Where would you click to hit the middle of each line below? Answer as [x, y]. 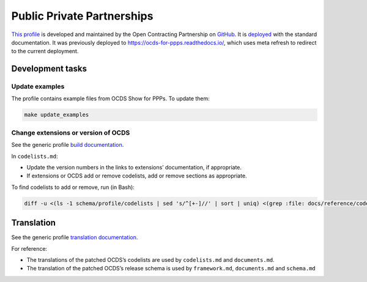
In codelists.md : [35, 156]
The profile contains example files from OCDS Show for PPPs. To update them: [111, 98]
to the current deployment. [45, 51]
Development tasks [49, 69]
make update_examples [57, 115]
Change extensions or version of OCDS [71, 133]
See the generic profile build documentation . [68, 145]
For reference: [29, 248]
